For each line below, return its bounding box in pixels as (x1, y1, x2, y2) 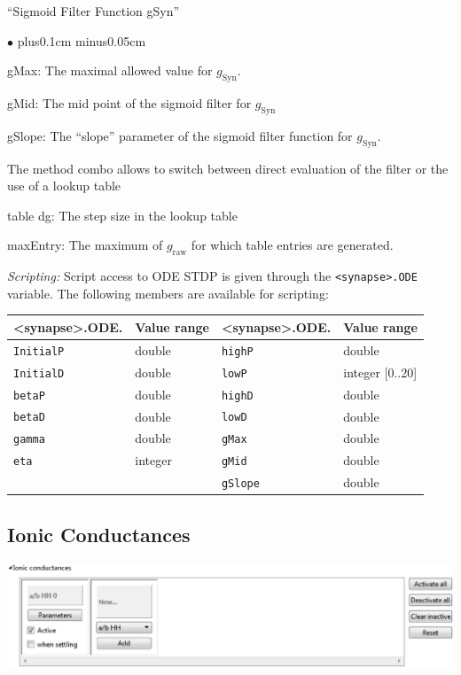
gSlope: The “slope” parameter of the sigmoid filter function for (7, 126, 353, 144)
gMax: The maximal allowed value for (7, 61, 213, 80)
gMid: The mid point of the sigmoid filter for (7, 93, 252, 112)
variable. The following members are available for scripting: (7, 283, 329, 302)
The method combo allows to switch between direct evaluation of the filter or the (7, 159, 449, 177)
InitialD (13, 367, 65, 380)
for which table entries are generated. (191, 236, 394, 254)
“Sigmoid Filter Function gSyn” (7, 2, 180, 19)
